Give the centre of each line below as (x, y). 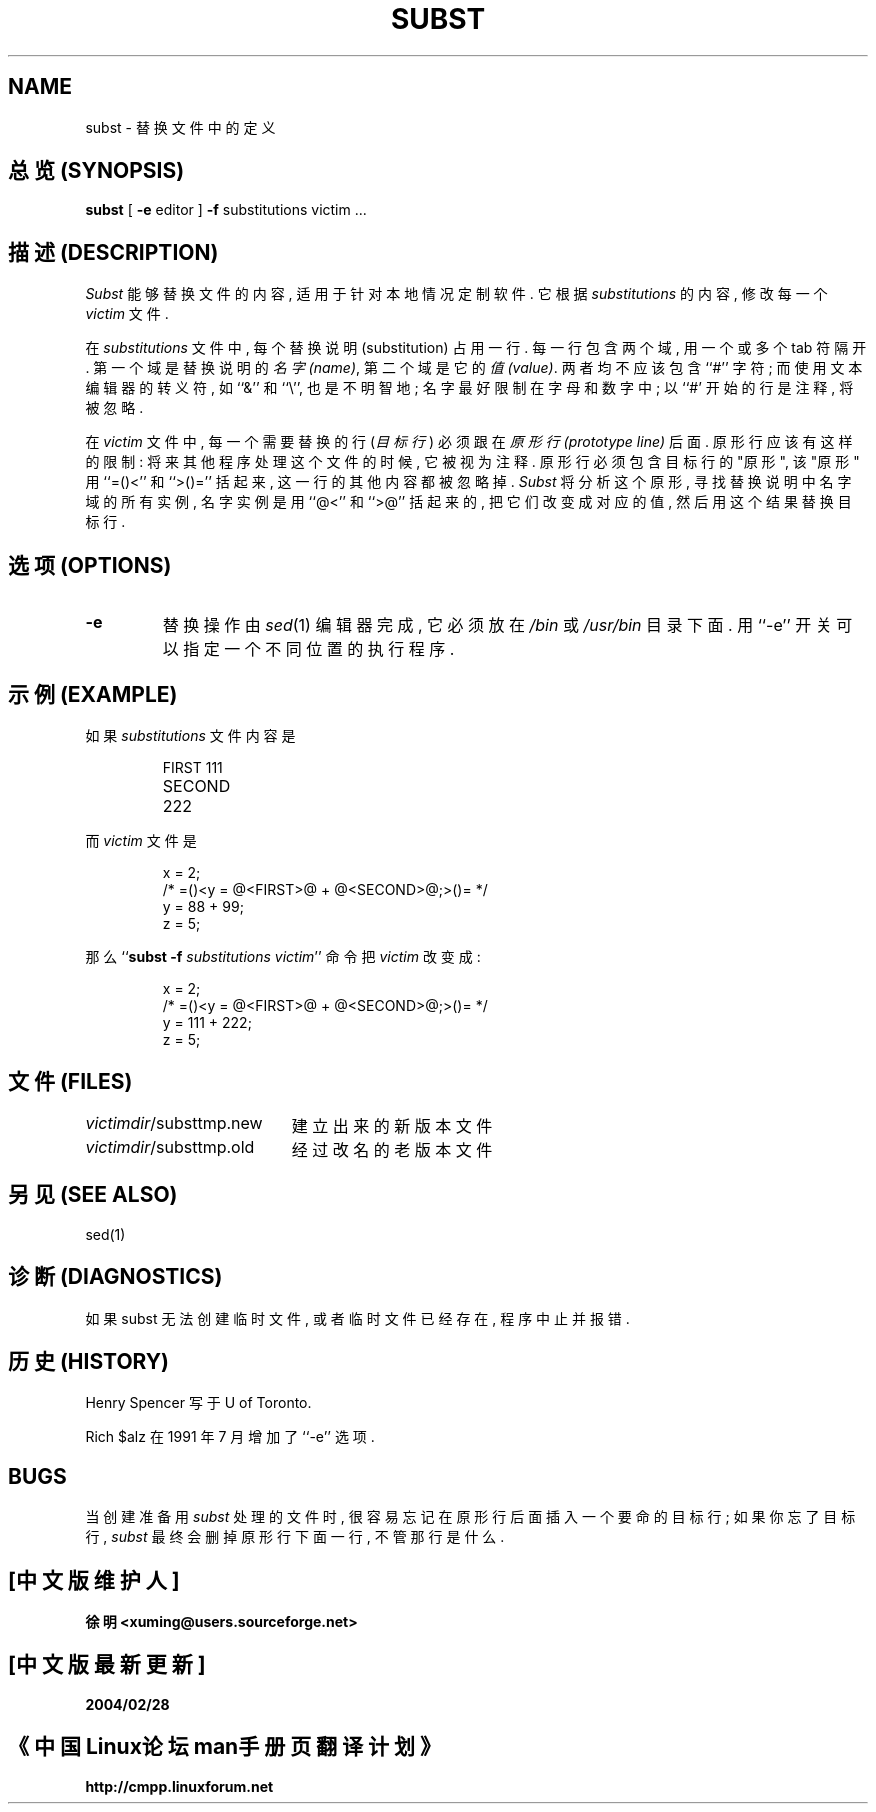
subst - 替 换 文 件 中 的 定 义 (180, 127)
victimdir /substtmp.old (170, 1146)
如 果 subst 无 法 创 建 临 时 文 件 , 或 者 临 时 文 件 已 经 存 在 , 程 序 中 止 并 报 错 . (357, 1318)
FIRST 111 (192, 767)
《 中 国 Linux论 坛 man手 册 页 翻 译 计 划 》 (225, 1747)
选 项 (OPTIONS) (90, 565)
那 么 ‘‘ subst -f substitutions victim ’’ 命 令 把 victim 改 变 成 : (283, 956)
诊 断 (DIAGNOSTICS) (115, 1277)
